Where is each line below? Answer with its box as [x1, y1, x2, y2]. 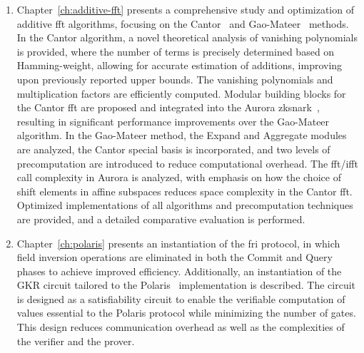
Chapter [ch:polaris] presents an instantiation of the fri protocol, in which [16, 235, 340, 250]
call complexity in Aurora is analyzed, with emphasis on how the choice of [16, 170, 341, 185]
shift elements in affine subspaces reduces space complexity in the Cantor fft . [16, 183, 353, 198]
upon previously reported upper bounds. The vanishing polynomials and [16, 71, 333, 86]
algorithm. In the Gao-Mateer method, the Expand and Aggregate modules [16, 128, 347, 143]
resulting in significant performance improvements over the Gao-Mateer [16, 113, 330, 128]
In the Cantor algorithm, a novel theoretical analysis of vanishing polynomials [16, 30, 358, 45]
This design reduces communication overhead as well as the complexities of [16, 319, 345, 334]
